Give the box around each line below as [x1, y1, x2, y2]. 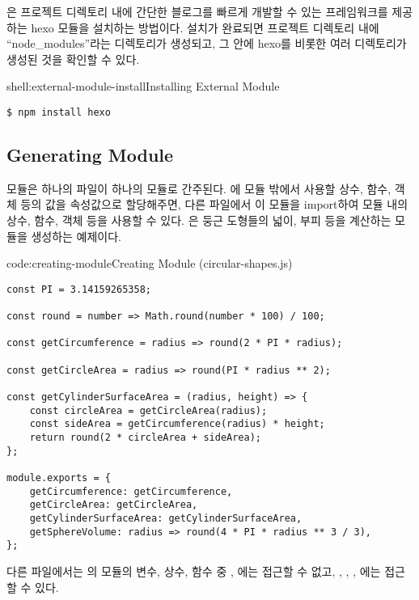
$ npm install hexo [6, 106, 111, 118]
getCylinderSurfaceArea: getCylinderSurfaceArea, [29, 512, 303, 524]
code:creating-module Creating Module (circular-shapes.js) [6, 255, 293, 272]
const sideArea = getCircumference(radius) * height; [29, 418, 325, 430]
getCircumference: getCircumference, [29, 485, 233, 497]
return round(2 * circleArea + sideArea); [29, 432, 261, 444]
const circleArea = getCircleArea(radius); [29, 404, 268, 416]
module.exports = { [6, 471, 111, 484]
